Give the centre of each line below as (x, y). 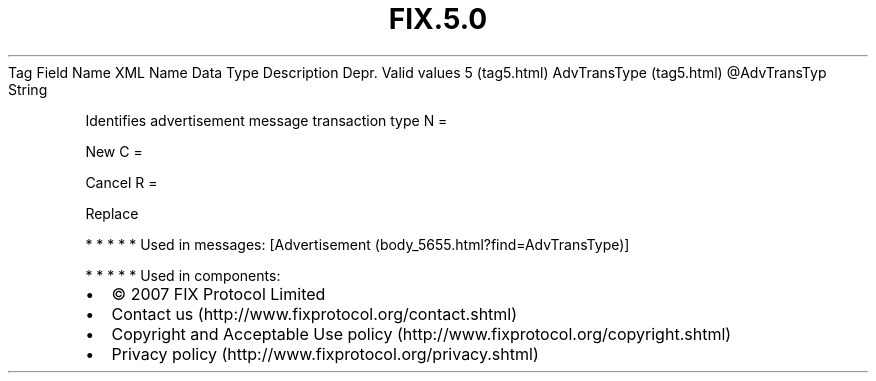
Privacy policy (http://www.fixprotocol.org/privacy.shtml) (325, 353)
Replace (112, 213)
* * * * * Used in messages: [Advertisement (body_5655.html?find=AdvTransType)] (357, 244)
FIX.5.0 (438, 19)
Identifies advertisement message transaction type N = (266, 120)
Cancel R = (121, 182)
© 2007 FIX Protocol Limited (218, 293)
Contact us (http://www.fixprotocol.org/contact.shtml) (314, 313)
